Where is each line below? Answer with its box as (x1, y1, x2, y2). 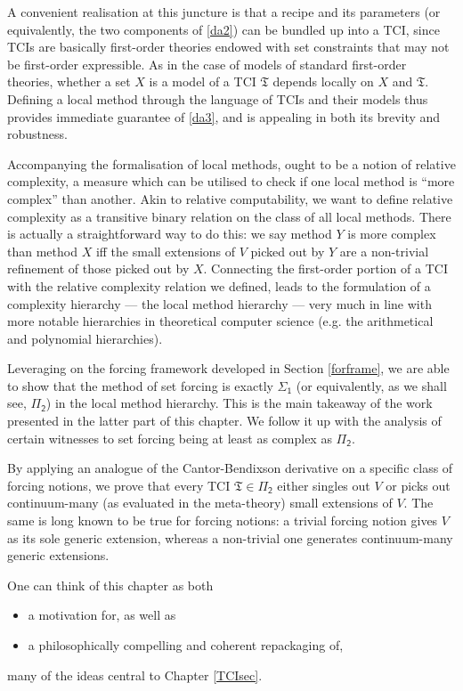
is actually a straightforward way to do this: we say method (7, 224, 332, 243)
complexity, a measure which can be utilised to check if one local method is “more (7, 172, 455, 191)
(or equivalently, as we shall (296, 376, 447, 394)
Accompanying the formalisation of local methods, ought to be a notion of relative (7, 154, 456, 173)
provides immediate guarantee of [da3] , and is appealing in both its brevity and (7, 107, 441, 126)
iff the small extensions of (95, 241, 236, 260)
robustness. (7, 125, 68, 143)
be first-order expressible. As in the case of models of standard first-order (7, 54, 407, 73)
